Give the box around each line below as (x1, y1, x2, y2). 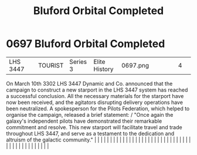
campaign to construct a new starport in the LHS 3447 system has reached (6, 86, 188, 93)
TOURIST (38, 61, 64, 69)
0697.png (121, 61, 150, 69)
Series (69, 58, 87, 66)
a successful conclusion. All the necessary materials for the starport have (6, 92, 184, 99)
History (93, 65, 114, 73)
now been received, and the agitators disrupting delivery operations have (6, 99, 184, 106)
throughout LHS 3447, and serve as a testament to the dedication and (6, 130, 175, 137)
